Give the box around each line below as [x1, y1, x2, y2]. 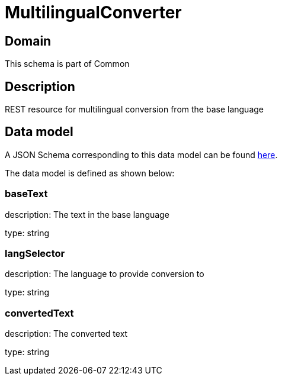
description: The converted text [5, 329, 128, 339]
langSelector [5, 247, 65, 259]
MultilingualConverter [5, 2, 182, 22]
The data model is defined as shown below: [5, 168, 175, 178]
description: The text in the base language [5, 209, 169, 220]
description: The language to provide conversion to [5, 269, 204, 279]
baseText [5, 188, 48, 200]
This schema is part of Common [5, 59, 130, 69]
